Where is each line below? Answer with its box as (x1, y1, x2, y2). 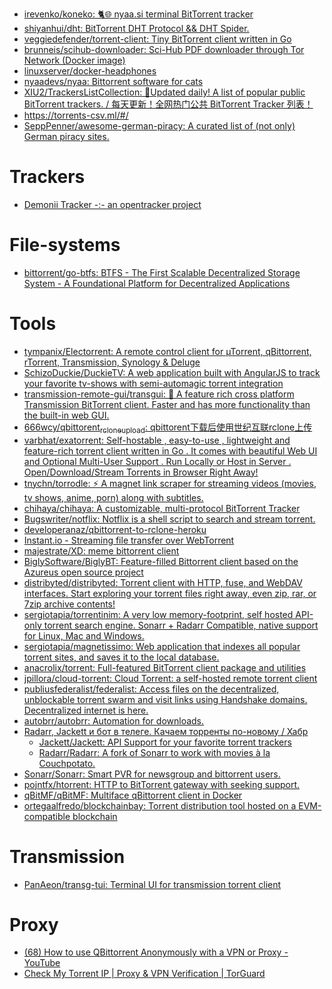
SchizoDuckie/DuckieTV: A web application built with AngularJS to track (23, 366, 321, 378)
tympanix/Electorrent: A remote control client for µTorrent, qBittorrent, (23, 345, 312, 357)
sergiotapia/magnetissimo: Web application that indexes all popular (23, 640, 301, 652)
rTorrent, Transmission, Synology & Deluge (23, 356, 201, 368)
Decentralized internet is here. (23, 704, 149, 716)
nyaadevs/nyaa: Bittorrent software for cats (23, 76, 204, 87)
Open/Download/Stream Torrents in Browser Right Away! (23, 466, 259, 478)
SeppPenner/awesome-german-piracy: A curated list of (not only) (23, 120, 296, 132)
